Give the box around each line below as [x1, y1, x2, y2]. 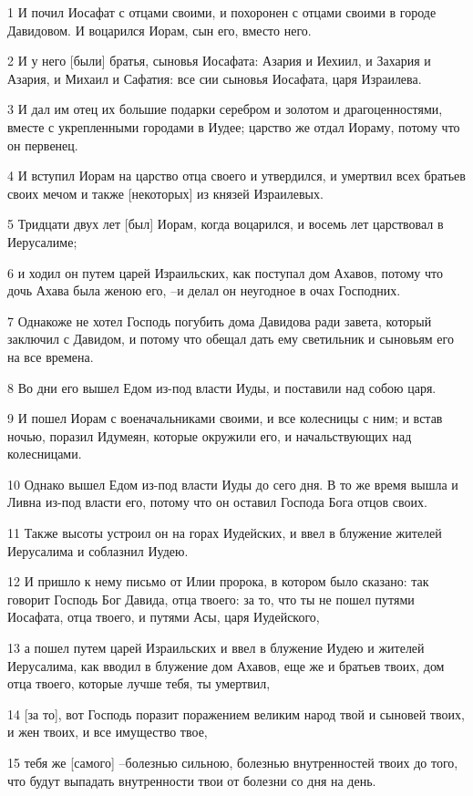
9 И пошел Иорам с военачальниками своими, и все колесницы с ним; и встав [7, 408, 443, 428]
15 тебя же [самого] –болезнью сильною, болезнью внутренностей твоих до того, [7, 753, 458, 771]
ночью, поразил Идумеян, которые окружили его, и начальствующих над [7, 426, 412, 445]
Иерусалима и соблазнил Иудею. [7, 541, 189, 560]
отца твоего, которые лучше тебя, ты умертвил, [7, 674, 271, 693]
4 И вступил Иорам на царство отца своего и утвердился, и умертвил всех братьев [7, 166, 466, 185]
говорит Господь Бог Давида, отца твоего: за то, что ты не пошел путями [7, 589, 415, 608]
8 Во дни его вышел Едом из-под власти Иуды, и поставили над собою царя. [7, 377, 437, 397]
